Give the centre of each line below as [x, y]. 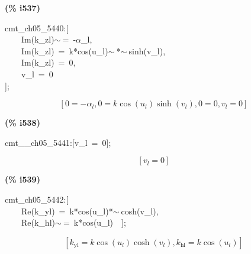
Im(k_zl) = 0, [48, 62]
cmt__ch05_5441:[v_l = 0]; [58, 142]
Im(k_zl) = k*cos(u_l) [65, 51]
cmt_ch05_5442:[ [37, 199]
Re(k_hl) [38, 222]
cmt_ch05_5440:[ [37, 27]
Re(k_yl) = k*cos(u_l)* [67, 211]
